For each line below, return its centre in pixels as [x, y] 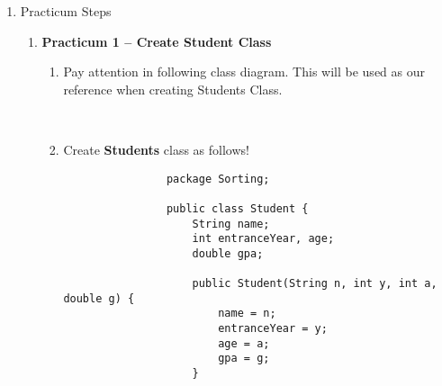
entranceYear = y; [273, 329]
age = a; [244, 343]
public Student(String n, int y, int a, [315, 284]
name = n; [247, 314]
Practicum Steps [66, 11]
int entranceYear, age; [263, 239]
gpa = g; [244, 359]
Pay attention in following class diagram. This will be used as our [244, 72]
